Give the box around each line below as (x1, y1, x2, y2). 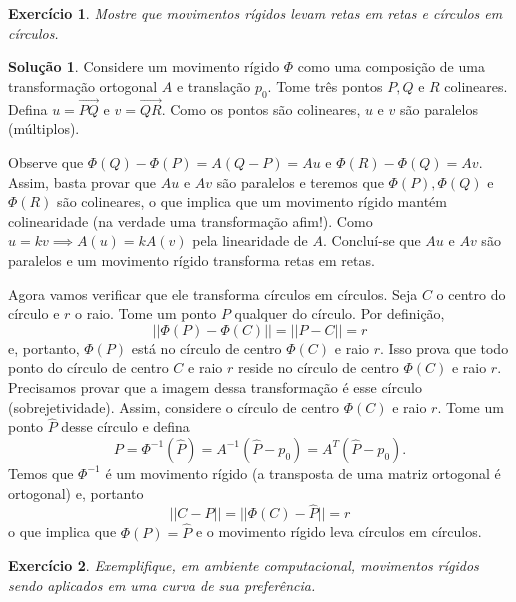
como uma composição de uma (297, 56, 485, 77)
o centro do (436, 283, 506, 304)
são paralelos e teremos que (216, 171, 384, 192)
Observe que (8, 151, 84, 172)
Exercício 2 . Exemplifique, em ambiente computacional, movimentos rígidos (8, 555, 479, 576)
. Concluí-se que (323, 230, 421, 251)
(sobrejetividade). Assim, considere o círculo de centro (8, 396, 340, 417)
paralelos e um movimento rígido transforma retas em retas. (8, 249, 375, 270)
